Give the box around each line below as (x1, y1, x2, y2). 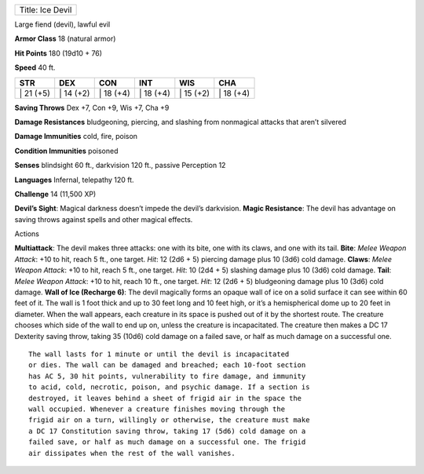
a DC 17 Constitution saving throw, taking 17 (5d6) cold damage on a (28, 426, 306, 436)
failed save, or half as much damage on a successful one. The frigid (28, 438, 306, 447)
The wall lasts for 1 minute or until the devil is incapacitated (28, 349, 290, 359)
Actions (14, 229, 39, 239)
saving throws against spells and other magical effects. (14, 214, 193, 224)
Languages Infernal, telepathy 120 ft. (14, 175, 134, 184)
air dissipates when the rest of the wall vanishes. (28, 448, 236, 458)
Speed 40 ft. (14, 63, 56, 72)
